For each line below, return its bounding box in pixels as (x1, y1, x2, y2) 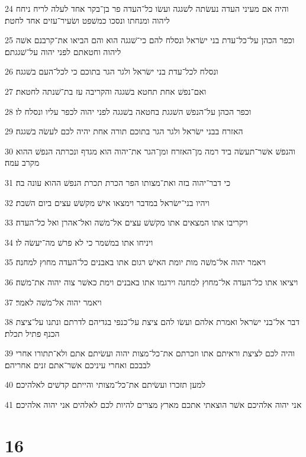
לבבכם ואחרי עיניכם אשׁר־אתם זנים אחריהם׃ (5, 358, 151, 371)
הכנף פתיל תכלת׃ (5, 327, 60, 339)
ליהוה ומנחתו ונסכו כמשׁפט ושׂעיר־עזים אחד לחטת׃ (5, 14, 170, 26)
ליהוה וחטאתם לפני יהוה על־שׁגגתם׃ (5, 45, 121, 57)
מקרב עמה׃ (5, 156, 40, 169)
